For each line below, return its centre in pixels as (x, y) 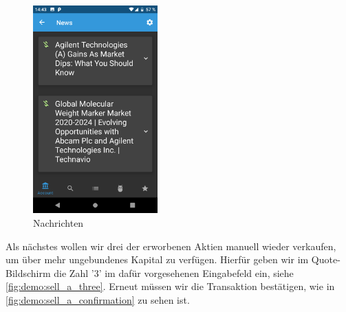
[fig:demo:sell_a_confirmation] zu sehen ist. (98, 299)
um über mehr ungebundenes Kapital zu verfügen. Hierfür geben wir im (157, 259)
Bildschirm (28, 272)
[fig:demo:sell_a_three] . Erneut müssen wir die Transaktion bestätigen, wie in (170, 286)
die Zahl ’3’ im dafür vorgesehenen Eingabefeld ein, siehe (174, 272)
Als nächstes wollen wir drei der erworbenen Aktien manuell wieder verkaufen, (171, 246)
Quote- (326, 259)
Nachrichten (58, 222)
